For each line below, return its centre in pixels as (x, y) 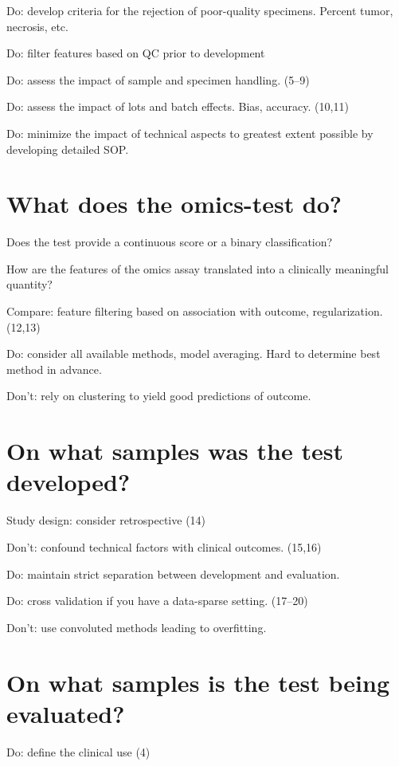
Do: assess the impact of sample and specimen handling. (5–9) (158, 79)
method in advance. (54, 369)
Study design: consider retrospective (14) (106, 520)
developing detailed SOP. (68, 149)
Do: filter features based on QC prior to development (136, 53)
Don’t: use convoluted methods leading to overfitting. (137, 627)
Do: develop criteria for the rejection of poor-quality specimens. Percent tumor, (200, 10)
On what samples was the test (175, 451)
